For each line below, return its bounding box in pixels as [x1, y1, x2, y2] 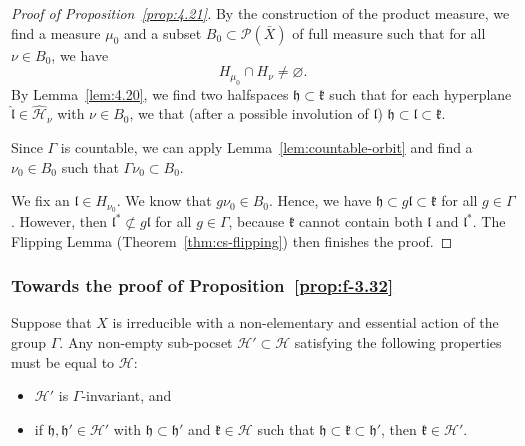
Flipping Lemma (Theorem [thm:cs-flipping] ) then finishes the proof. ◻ [11, 230, 453, 251]
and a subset [124, 22, 202, 43]
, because [228, 211, 285, 232]
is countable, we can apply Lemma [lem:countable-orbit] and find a [60, 137, 473, 157]
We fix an [11, 190, 70, 211]
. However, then [11, 211, 108, 232]
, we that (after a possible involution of [129, 103, 369, 124]
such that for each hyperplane [329, 83, 512, 104]
